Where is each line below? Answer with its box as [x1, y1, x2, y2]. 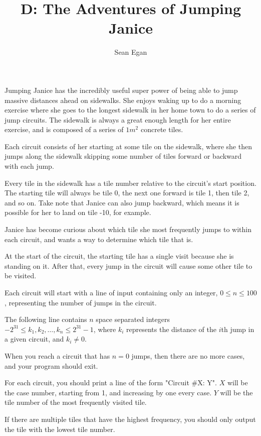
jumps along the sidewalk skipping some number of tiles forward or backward [5, 151, 242, 161]
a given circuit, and [5, 334, 64, 344]
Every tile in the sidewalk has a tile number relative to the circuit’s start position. [5, 177, 256, 188]
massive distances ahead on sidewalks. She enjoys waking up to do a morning [5, 94, 241, 105]
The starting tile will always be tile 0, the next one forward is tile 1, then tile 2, [5, 187, 249, 198]
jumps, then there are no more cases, [131, 350, 245, 361]
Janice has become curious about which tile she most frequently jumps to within [5, 224, 251, 235]
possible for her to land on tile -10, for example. [5, 207, 151, 217]
